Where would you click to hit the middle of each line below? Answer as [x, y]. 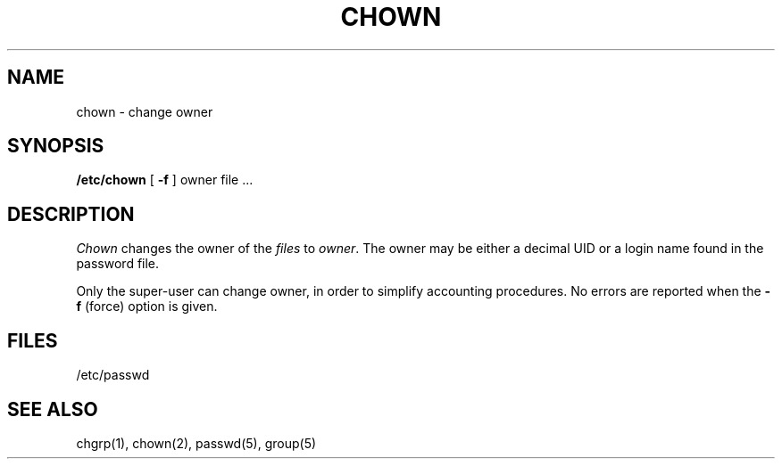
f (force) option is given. [147, 307]
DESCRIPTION [71, 214]
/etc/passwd [113, 375]
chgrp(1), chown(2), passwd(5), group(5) [196, 443]
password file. [118, 264]
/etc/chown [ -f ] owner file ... [165, 180]
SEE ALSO [53, 409]
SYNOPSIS [56, 146]
